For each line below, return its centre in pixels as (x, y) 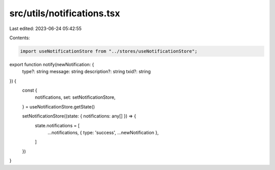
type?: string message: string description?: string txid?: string (87, 72)
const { (30, 90)
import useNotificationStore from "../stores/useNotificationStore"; (109, 51)
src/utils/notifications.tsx (65, 13)
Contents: (20, 38)
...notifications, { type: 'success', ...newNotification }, (103, 133)
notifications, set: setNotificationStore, (75, 97)
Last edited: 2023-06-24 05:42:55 (46, 29)
